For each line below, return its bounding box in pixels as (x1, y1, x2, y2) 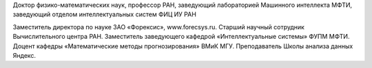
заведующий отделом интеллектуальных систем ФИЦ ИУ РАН (12, 10, 196, 18)
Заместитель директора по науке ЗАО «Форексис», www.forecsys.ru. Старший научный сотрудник (12, 22, 304, 31)
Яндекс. (12, 51, 37, 59)
